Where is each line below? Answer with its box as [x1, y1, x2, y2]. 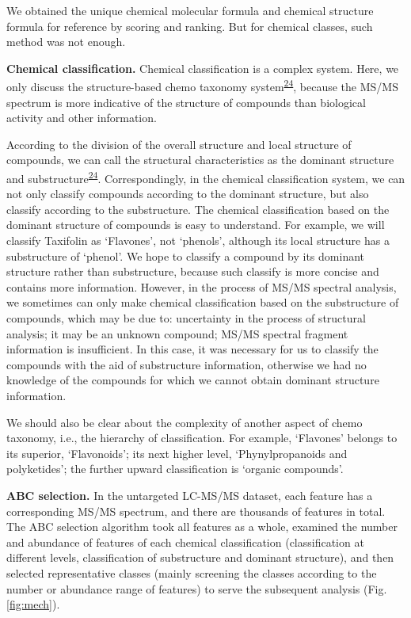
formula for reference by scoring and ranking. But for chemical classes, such [6, 17, 373, 34]
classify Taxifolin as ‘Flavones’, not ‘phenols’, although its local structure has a [6, 232, 390, 249]
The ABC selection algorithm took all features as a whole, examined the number [6, 518, 398, 535]
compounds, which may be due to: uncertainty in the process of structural [6, 310, 366, 326]
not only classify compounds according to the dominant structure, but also [6, 185, 369, 202]
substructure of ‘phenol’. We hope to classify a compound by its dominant [6, 247, 365, 264]
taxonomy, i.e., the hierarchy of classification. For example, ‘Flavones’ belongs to [6, 429, 398, 446]
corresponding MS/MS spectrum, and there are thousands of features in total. [6, 502, 386, 519]
